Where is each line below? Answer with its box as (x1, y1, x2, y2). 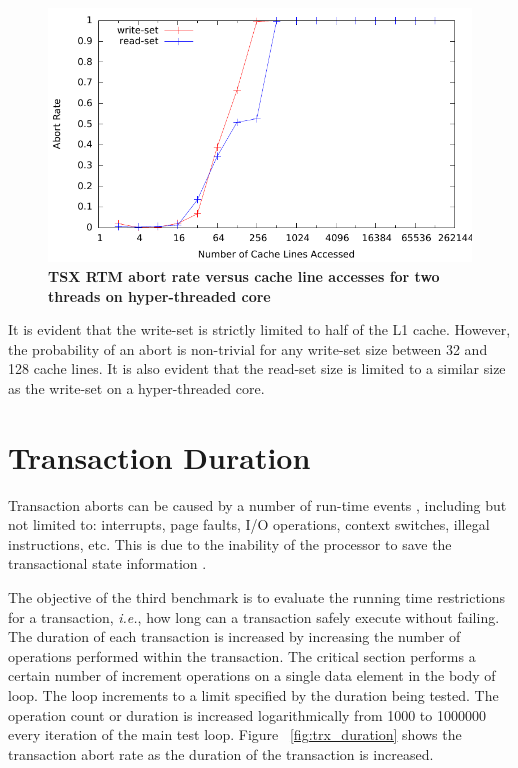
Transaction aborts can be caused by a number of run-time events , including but (8, 494, 507, 515)
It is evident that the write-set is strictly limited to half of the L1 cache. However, (8, 319, 511, 340)
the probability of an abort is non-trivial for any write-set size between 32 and (8, 338, 488, 359)
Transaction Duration (8, 436, 311, 477)
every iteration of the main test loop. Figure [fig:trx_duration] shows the (8, 724, 462, 745)
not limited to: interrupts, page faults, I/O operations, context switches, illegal (8, 514, 490, 535)
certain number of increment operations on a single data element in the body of (8, 665, 496, 686)
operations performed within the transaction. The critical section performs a (8, 645, 476, 666)
